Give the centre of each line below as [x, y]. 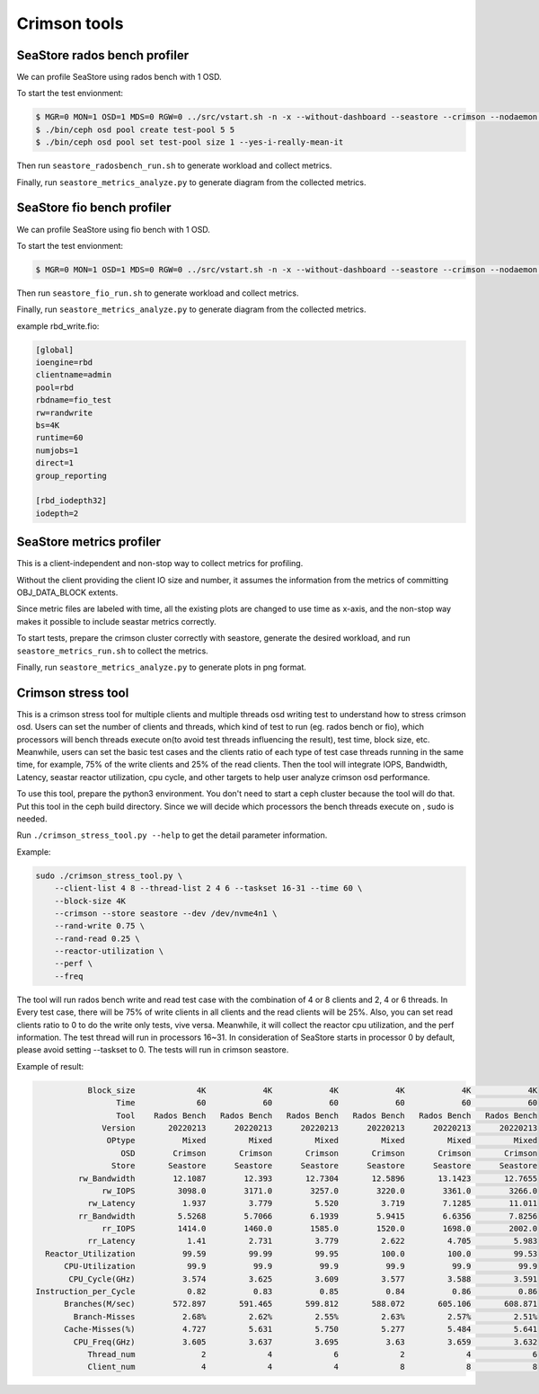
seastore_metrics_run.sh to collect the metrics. [112, 651]
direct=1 [55, 463]
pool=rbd [55, 387]
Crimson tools [70, 23]
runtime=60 [59, 438]
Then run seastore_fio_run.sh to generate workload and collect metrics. [158, 293]
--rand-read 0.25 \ [97, 938]
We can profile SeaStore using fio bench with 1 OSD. [114, 229]
